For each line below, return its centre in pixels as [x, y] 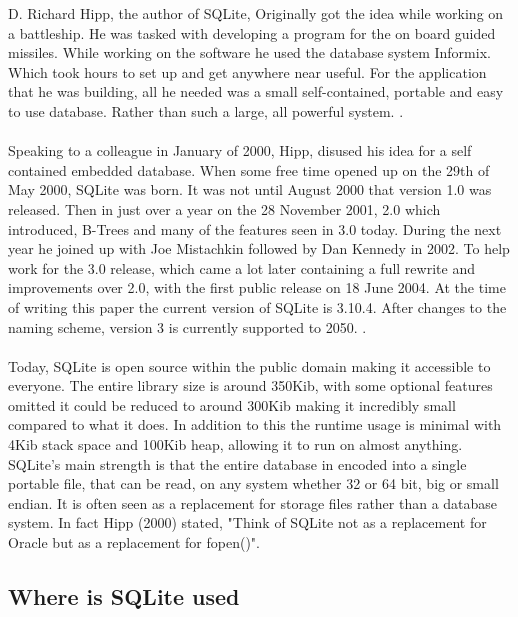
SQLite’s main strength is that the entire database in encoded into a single [237, 463]
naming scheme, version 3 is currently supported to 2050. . [187, 326]
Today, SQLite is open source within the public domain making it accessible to [249, 365]
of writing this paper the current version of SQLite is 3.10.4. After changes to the [257, 306]
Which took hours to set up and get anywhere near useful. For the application [247, 71]
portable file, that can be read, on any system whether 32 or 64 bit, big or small [253, 483]
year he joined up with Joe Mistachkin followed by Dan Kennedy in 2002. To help [259, 248]
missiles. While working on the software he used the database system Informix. [249, 52]
